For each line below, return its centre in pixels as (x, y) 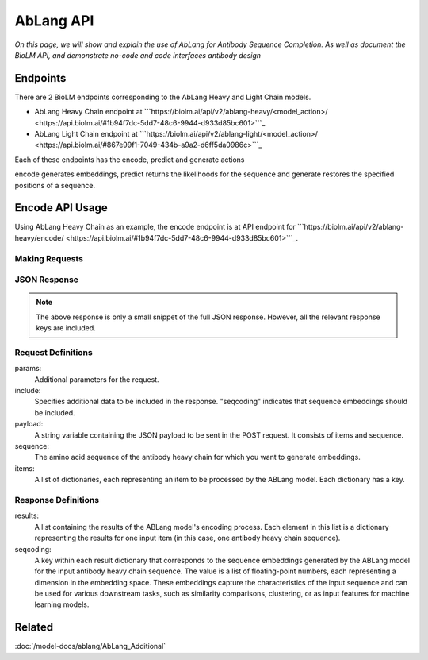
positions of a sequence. (55, 185)
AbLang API (54, 21)
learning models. (62, 604)
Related (34, 627)
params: (28, 369)
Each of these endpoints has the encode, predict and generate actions (130, 160)
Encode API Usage (61, 208)
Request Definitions (53, 352)
